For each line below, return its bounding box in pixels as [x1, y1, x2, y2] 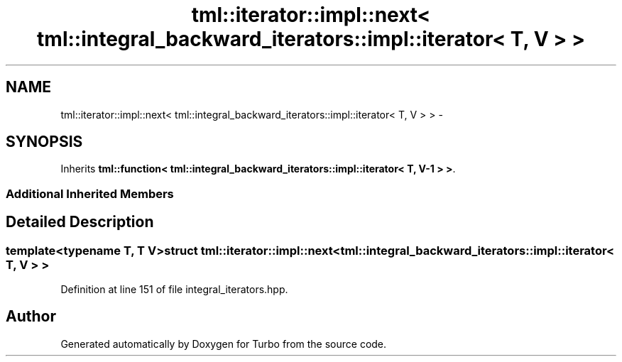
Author [6, 307, 56, 326]
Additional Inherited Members [6, 186, 174, 201]
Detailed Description [6, 213, 154, 231]
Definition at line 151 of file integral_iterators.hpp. [60, 283, 288, 296]
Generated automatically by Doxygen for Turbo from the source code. [60, 337, 387, 350]
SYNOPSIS [6, 133, 83, 151]
